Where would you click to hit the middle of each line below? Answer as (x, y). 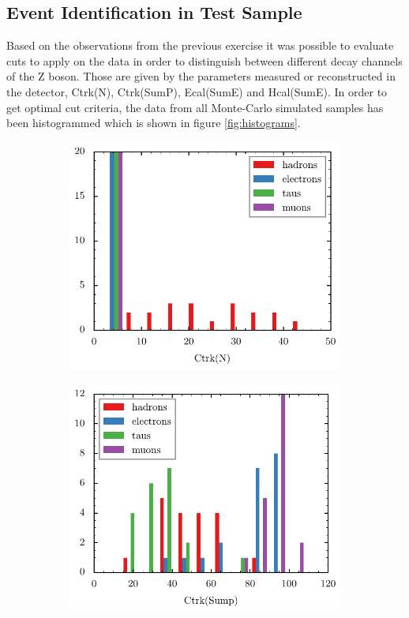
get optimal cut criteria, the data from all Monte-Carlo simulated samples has (195, 107)
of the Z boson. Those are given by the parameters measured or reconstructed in (201, 76)
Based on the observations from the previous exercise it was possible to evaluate (200, 45)
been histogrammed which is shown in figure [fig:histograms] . (154, 123)
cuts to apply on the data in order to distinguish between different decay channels (204, 60)
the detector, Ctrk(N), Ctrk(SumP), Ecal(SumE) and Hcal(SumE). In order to (197, 91)
